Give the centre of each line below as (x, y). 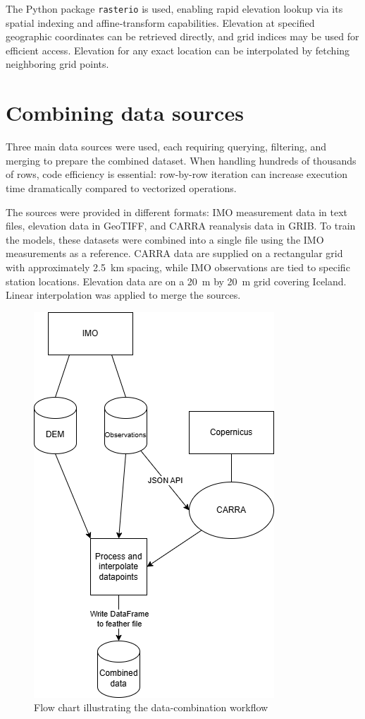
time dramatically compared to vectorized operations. (121, 188)
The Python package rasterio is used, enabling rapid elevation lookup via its (174, 8)
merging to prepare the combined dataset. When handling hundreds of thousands (181, 160)
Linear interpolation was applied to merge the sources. (123, 295)
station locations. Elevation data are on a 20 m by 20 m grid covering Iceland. (176, 281)
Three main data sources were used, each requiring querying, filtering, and (166, 147)
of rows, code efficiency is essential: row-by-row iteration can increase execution (177, 174)
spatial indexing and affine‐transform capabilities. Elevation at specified (160, 22)
